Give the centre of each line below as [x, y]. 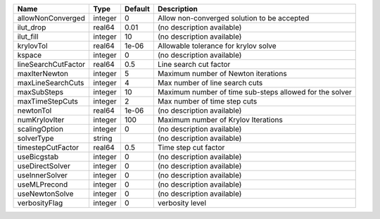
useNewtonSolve [45, 194]
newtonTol [34, 111]
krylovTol [33, 46]
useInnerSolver [43, 175]
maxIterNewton [43, 74]
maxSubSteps [40, 92]
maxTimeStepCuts [48, 101]
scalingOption [40, 129]
